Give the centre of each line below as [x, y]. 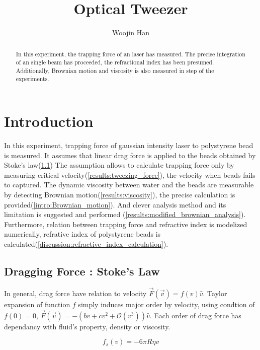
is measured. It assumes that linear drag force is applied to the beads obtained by [130, 155]
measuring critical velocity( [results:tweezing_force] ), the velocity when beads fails [130, 174]
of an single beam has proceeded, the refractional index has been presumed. [115, 62]
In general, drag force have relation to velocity [75, 293]
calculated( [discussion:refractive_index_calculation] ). [86, 244]
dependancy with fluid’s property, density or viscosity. [87, 326]
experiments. [32, 79]
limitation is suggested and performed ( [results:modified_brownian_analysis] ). [125, 214]
